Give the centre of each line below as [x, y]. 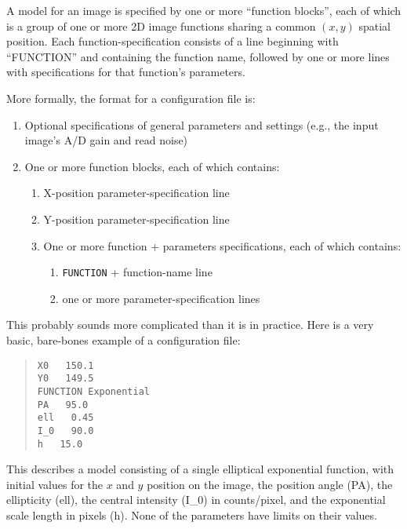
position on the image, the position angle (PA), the [270, 484]
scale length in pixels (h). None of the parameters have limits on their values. [192, 514]
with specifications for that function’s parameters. [126, 72]
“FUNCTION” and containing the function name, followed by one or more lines [198, 56]
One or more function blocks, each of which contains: [152, 166]
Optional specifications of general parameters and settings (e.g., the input [202, 124]
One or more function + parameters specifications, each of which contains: [222, 245]
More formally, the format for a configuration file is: [131, 98]
